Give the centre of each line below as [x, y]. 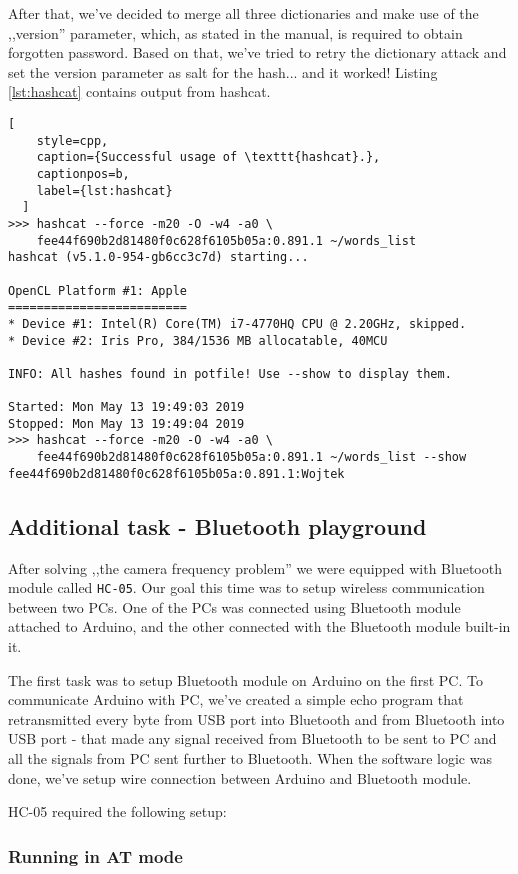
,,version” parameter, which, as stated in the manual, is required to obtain [235, 32]
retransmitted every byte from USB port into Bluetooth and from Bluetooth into [256, 718]
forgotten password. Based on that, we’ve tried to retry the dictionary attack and [257, 52]
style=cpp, [72, 140]
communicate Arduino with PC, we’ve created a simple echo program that [236, 699]
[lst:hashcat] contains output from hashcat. [139, 91]
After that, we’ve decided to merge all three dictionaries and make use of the [243, 13]
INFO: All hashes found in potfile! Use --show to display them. [230, 373]
